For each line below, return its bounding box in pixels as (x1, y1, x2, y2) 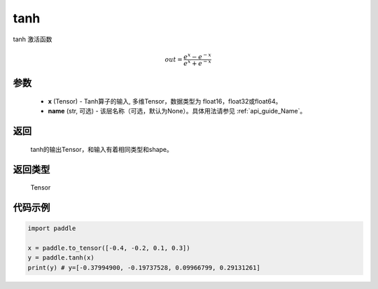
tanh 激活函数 (13, 35, 52, 43)
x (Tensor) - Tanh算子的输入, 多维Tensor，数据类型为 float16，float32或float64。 (48, 97, 282, 106)
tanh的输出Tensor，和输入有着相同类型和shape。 (30, 145, 173, 153)
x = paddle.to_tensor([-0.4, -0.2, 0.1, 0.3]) (27, 244, 190, 252)
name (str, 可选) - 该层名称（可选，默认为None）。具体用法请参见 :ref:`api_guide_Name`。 (48, 107, 307, 115)
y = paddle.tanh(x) (27, 254, 94, 262)
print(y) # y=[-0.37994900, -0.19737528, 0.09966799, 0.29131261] (27, 263, 260, 272)
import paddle (27, 225, 76, 232)
